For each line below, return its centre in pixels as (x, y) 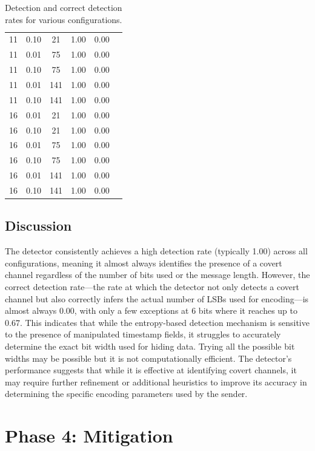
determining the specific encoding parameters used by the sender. (126, 394)
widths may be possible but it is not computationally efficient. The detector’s (148, 358)
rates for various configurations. (64, 19)
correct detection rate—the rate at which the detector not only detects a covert (152, 286)
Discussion (38, 225)
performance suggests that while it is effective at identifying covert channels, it (151, 370)
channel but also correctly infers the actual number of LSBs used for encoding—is (157, 298)
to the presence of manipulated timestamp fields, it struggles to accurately (143, 334)
